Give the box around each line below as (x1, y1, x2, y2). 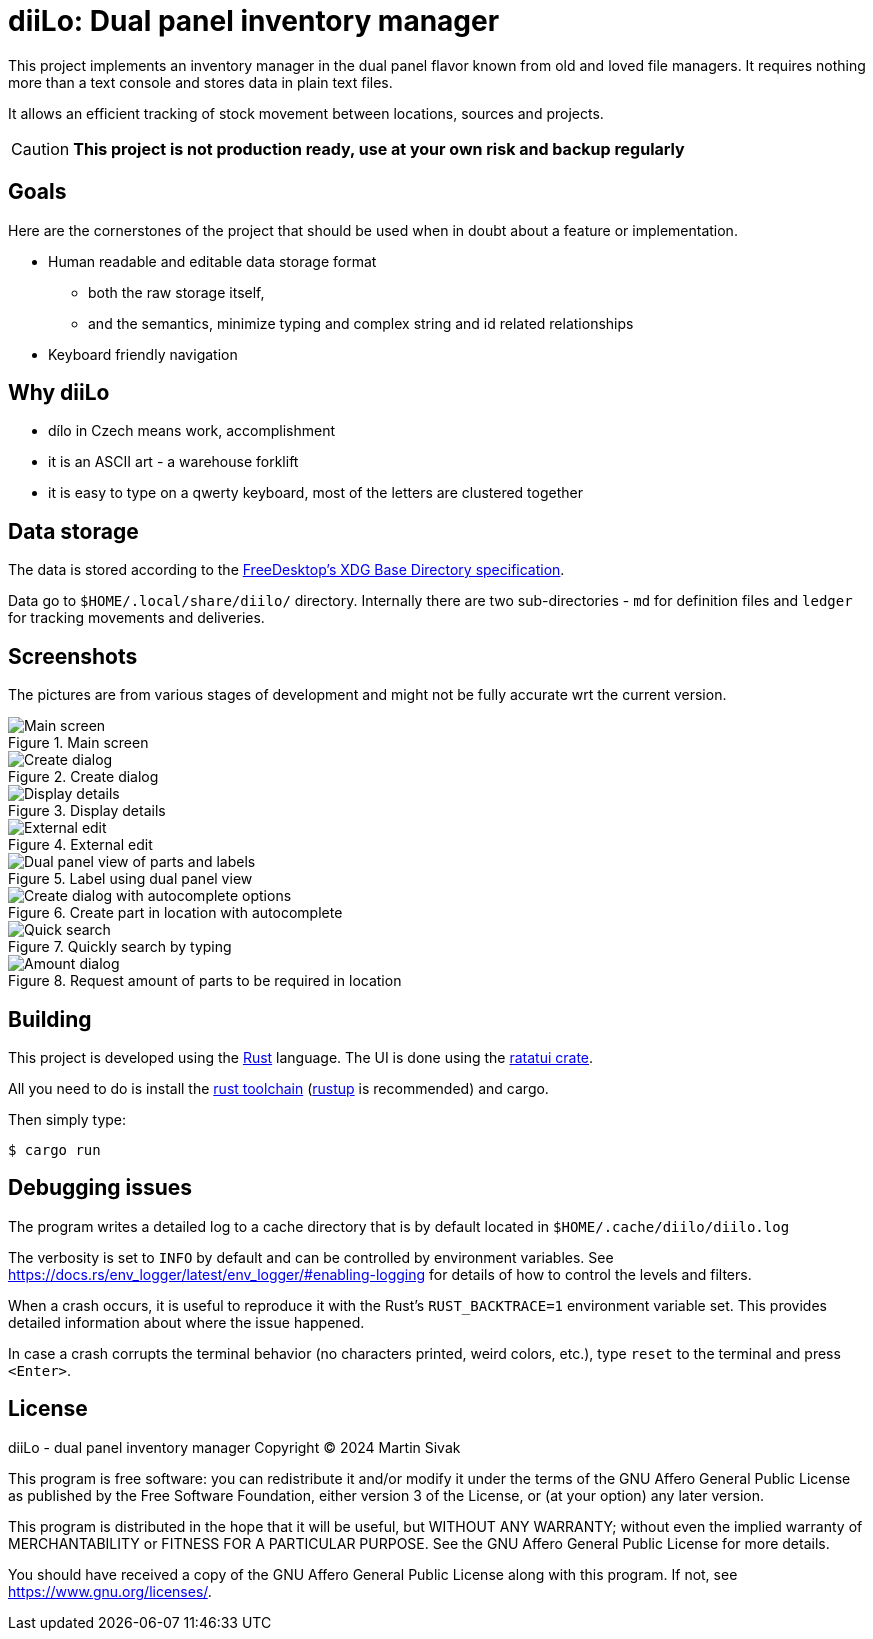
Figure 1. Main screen (8, 734, 149, 752)
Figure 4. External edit (8, 836, 153, 854)
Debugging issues (8, 1175, 193, 1201)
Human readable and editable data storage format (48, 252, 377, 270)
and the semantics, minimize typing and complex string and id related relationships (88, 314, 634, 332)
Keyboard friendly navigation (48, 345, 238, 363)
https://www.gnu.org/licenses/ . (8, 1582, 212, 1600)
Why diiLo (8, 380, 110, 406)
